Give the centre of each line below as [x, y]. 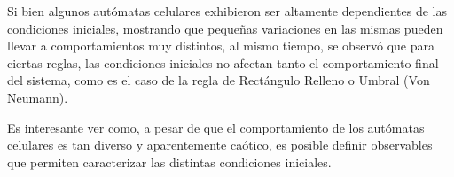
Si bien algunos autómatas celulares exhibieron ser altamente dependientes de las [227, 11]
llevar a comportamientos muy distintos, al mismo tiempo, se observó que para [221, 46]
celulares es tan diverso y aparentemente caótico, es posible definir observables [220, 145]
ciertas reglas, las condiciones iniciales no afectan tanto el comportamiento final [223, 62]
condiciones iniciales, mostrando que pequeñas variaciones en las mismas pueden [225, 28]
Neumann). [38, 97]
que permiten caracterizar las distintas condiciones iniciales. [169, 162]
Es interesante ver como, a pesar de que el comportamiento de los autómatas [216, 127]
